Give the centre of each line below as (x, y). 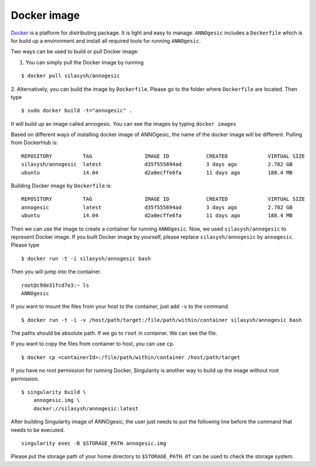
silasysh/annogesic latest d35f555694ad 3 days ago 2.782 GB (157, 164)
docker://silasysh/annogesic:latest (86, 408)
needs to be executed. (38, 430)
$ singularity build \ (54, 392)
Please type (25, 245)
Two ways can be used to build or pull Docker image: (75, 51)
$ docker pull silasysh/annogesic (71, 76)
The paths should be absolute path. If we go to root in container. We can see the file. (114, 333)
